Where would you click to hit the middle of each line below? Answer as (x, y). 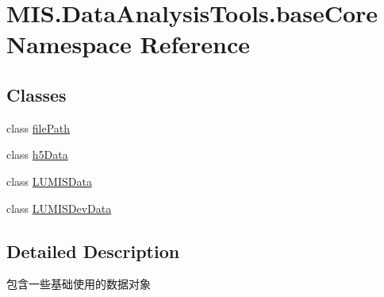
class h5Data (37, 154)
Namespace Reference (128, 44)
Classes (36, 94)
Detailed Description (93, 251)
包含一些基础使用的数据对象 (79, 284)
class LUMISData (49, 181)
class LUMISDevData (59, 208)
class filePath (38, 127)
